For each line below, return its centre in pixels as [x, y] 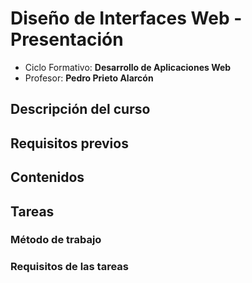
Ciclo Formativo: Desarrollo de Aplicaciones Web [128, 67]
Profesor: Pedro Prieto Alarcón [89, 78]
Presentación [67, 39]
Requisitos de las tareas [70, 267]
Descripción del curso [80, 109]
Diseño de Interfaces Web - [126, 18]
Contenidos [47, 177]
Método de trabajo [56, 240]
